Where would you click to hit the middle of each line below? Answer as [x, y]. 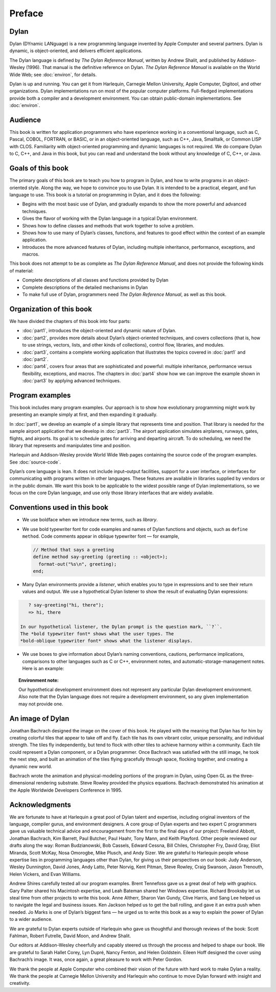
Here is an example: [43, 668]
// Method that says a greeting [74, 550]
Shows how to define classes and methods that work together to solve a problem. [108, 225]
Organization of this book [51, 309]
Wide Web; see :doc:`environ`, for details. [53, 75]
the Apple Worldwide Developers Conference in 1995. [66, 790]
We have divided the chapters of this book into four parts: [70, 321]
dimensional [22, 783]
